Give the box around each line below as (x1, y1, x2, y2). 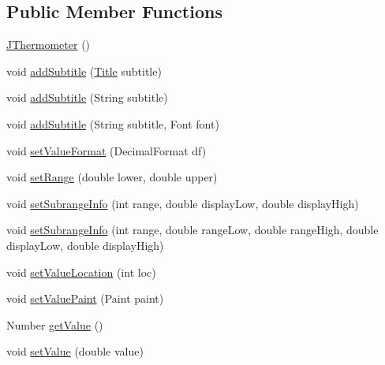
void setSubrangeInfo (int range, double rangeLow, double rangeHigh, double (6, 222, 379, 238)
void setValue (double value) (6, 343, 144, 359)
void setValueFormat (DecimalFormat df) (6, 142, 207, 158)
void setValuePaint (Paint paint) (6, 290, 164, 307)
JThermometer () (6, 36, 91, 53)
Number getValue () (6, 316, 103, 333)
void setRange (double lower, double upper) (6, 169, 218, 185)
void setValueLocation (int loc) (6, 263, 156, 280)
